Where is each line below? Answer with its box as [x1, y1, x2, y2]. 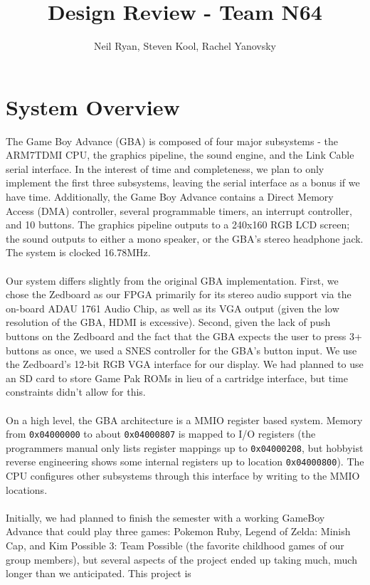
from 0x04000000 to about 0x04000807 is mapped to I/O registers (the [6, 426, 316, 441]
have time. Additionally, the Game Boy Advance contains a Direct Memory [6, 189, 334, 204]
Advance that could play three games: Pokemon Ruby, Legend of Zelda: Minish [6, 524, 351, 539]
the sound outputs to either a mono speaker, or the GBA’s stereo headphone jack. [6, 231, 364, 246]
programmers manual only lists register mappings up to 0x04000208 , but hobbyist [6, 440, 364, 455]
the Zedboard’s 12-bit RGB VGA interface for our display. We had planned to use [6, 357, 364, 371]
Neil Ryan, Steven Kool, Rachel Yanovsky [94, 38, 276, 53]
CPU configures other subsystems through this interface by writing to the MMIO [6, 468, 360, 483]
